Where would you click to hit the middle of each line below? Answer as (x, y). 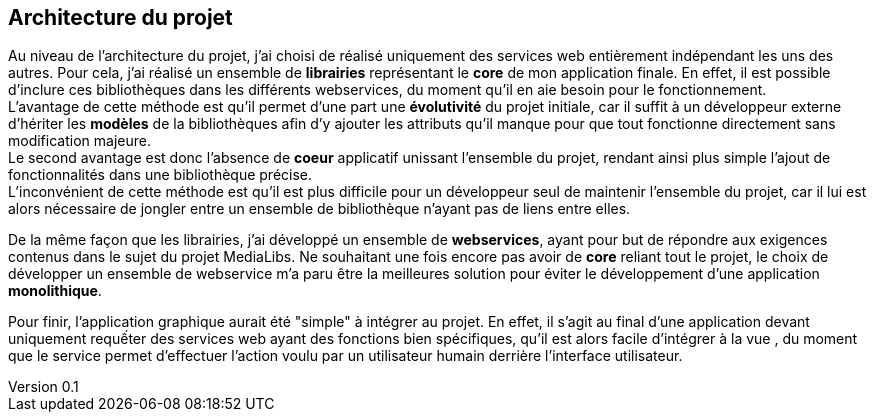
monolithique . (55, 291)
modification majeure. (79, 141)
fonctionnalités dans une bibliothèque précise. (160, 175)
